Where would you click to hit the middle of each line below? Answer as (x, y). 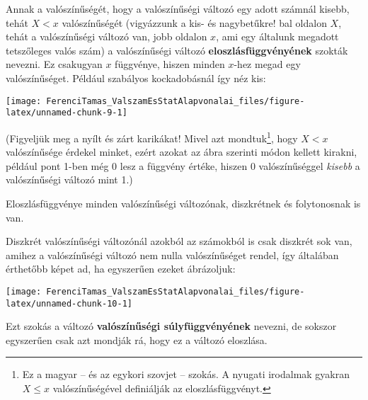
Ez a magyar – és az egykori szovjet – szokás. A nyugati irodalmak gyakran (186, 374)
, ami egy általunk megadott (277, 36)
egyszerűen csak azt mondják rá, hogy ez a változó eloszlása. (137, 339)
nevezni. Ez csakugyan (54, 64)
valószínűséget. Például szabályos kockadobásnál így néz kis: (136, 78)
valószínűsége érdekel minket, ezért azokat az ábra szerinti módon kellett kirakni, (182, 152)
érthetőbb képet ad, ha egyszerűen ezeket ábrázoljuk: (121, 269)
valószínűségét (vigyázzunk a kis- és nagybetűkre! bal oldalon (194, 22)
